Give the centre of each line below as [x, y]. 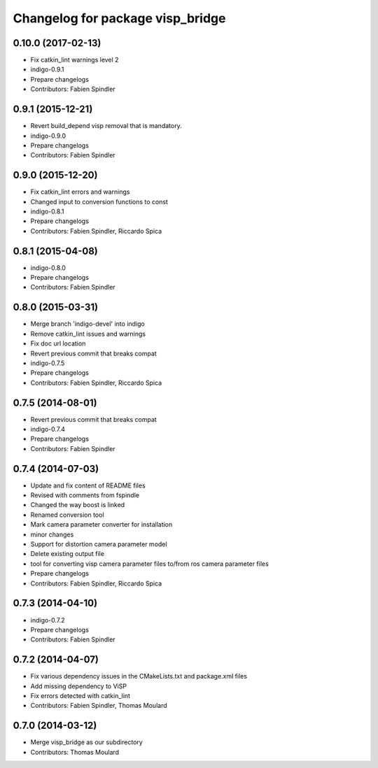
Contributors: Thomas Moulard [75, 752]
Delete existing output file [68, 554]
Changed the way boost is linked [78, 505]
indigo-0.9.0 [48, 136]
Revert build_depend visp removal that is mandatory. [106, 126]
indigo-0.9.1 [47, 69]
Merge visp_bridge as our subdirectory [86, 742]
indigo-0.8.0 [48, 268]
